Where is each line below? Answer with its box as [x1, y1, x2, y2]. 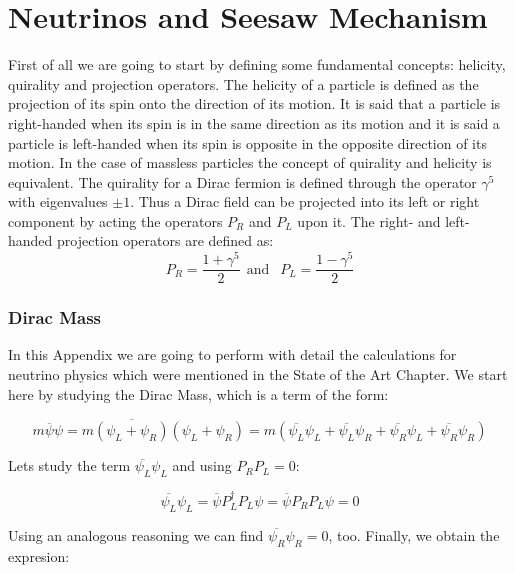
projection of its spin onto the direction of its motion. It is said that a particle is [8, 93, 501, 114]
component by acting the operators [8, 210, 223, 231]
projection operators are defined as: [57, 230, 274, 251]
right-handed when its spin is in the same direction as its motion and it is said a [8, 112, 500, 133]
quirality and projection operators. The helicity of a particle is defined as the [8, 73, 479, 94]
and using [172, 455, 232, 476]
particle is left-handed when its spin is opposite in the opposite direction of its [8, 132, 487, 153]
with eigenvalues [8, 191, 108, 212]
